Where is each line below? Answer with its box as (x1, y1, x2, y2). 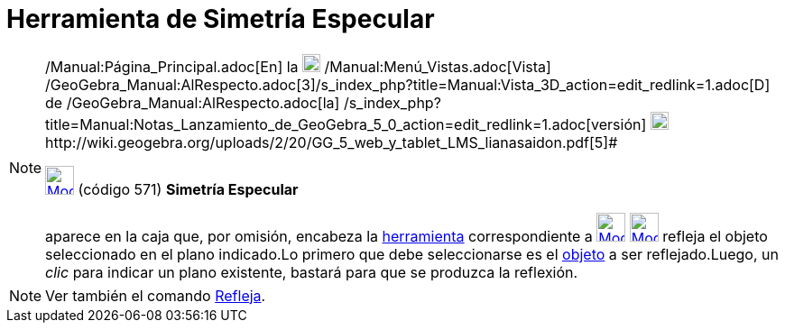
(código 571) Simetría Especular (78, 179, 299, 198)
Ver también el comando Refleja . (45, 286, 266, 305)
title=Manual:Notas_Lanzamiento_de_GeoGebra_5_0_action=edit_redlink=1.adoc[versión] (45, 115, 647, 133)
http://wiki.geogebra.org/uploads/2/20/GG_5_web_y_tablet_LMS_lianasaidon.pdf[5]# (45, 133, 618, 151)
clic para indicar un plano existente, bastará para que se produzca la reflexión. (45, 262, 578, 281)
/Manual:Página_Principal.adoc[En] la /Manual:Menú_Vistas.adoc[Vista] (45, 57, 551, 76)
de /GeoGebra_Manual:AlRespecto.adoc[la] (45, 93, 340, 112)
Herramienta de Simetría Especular (6, 4, 435, 34)
